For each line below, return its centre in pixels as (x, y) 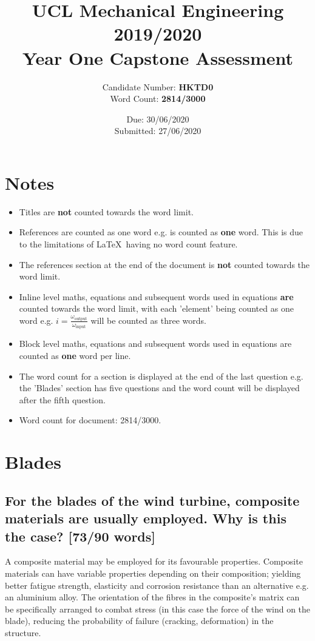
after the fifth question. (62, 399)
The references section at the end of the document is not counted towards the (164, 264)
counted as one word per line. (75, 356)
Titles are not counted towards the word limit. (106, 211)
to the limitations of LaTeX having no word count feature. (128, 244)
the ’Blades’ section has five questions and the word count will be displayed (159, 388)
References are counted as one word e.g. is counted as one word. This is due (161, 232)
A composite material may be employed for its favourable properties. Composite (154, 561)
